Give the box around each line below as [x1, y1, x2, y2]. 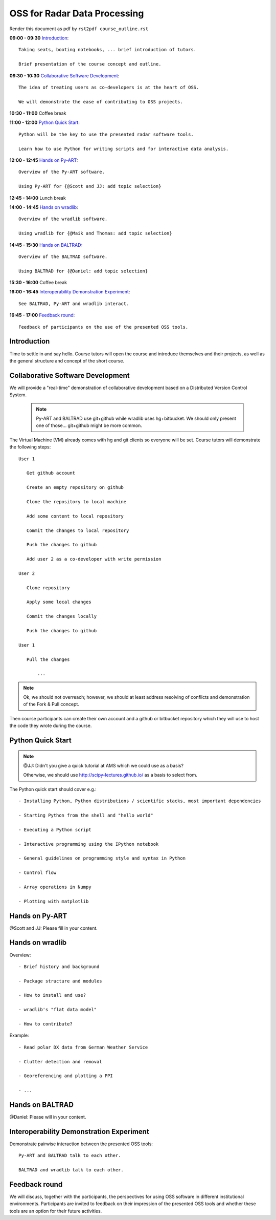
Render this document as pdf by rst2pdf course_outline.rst [9, 26, 148, 32]
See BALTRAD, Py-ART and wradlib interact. [18, 301, 129, 307]
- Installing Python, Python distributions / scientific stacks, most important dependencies [18, 798, 261, 804]
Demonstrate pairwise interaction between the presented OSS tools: [9, 1141, 153, 1147]
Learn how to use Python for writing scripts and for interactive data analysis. [18, 146, 229, 152]
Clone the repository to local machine [26, 499, 127, 504]
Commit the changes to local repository [26, 527, 129, 533]
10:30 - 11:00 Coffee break [9, 110, 66, 116]
